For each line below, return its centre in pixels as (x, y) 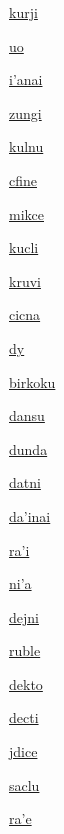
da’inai (30, 515)
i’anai (26, 79)
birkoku (32, 381)
